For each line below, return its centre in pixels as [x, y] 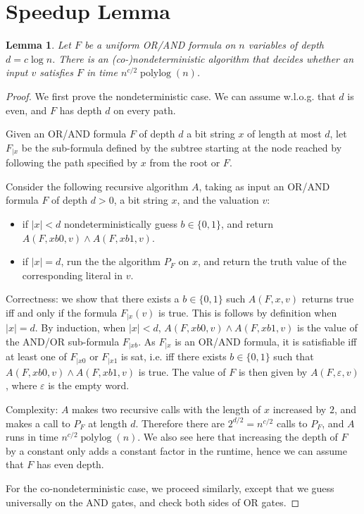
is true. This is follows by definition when [248, 312]
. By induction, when [80, 328]
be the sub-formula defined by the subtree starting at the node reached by [182, 147]
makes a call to [38, 423]
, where [21, 385]
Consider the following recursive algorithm [97, 186]
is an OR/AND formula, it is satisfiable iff [266, 341]
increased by [300, 409]
